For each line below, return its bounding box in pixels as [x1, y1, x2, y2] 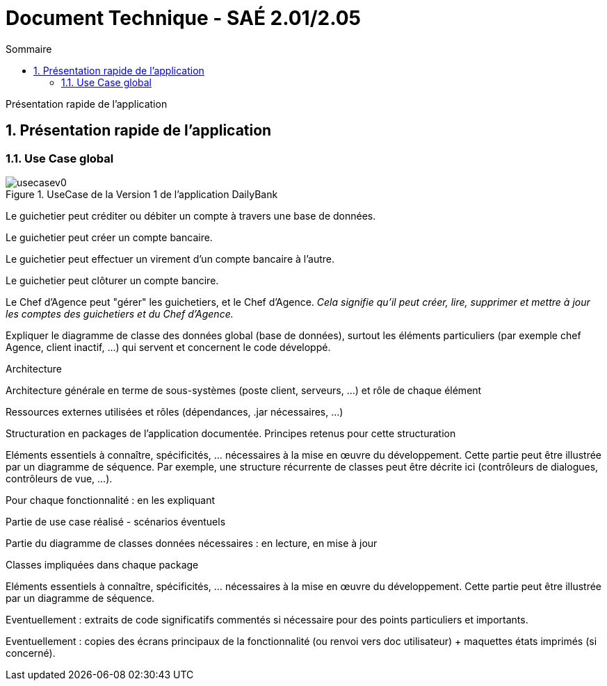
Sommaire [6, 42, 52, 55]
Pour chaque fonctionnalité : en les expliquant [6, 493, 215, 506]
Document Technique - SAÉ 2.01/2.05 [6, 6, 361, 30]
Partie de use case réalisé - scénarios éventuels [6, 515, 226, 528]
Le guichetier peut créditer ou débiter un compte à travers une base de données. [6, 209, 376, 222]
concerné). [6, 646, 56, 659]
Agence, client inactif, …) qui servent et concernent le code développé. [6, 341, 331, 353]
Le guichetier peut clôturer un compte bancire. [6, 274, 219, 286]
